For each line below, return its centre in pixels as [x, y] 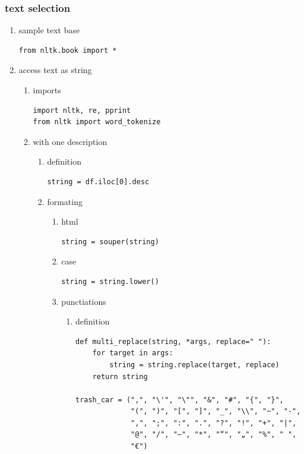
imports [47, 90]
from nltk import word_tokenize [97, 122]
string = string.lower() [110, 281]
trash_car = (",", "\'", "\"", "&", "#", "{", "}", [179, 400]
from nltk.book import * [68, 50]
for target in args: [133, 353]
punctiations [84, 301]
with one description [70, 141]
